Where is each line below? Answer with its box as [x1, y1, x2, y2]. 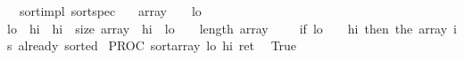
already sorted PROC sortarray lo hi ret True [18, 36, 297, 55]
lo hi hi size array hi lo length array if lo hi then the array [7, 19, 448, 37]
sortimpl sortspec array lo [19, 2, 202, 19]
